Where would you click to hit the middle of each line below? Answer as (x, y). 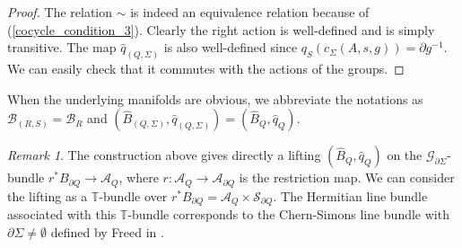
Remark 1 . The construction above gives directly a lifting (164, 155)
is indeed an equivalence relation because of (250, 12)
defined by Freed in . (107, 231)
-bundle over (133, 195)
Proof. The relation (60, 12)
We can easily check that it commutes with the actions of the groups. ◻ (206, 69)
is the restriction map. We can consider (347, 177)
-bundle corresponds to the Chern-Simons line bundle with (288, 214)
